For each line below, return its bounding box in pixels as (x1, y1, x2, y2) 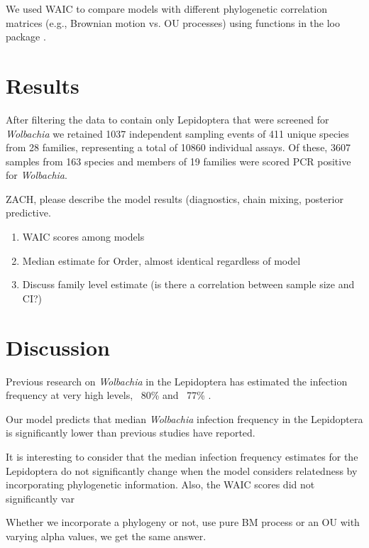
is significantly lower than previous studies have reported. (6, 425, 255, 440)
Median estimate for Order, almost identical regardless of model (22, 253, 301, 268)
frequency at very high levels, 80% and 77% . (6, 388, 211, 402)
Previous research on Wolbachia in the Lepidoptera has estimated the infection (6, 373, 348, 388)
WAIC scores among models (22, 229, 145, 244)
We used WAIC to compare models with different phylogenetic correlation (6, 1, 327, 16)
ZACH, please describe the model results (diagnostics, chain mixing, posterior (6, 191, 343, 206)
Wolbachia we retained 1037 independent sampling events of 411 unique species (6, 126, 349, 141)
